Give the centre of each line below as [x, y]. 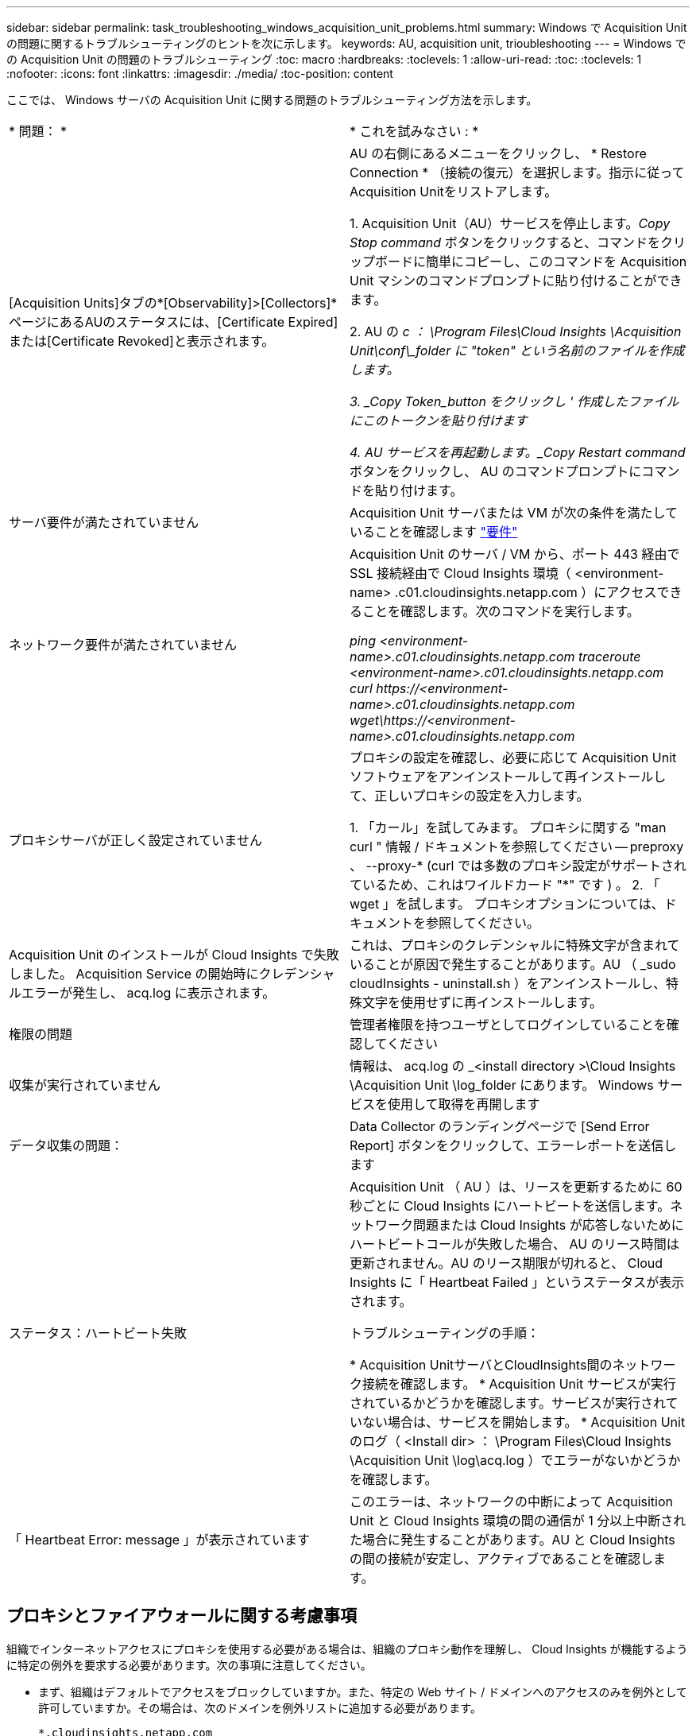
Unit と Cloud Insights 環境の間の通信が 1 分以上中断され [518, 1521]
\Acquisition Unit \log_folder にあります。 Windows [502, 1085]
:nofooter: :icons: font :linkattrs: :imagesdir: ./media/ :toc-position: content [200, 74]
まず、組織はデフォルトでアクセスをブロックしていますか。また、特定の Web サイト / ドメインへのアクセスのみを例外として [363, 1691]
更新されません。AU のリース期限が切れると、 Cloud [507, 1263]
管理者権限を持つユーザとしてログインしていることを [508, 1025]
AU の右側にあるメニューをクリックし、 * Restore [498, 153]
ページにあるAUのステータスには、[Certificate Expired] [174, 322]
